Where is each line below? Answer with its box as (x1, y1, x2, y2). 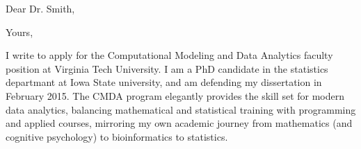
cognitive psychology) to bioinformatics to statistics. (6, 129, 228, 143)
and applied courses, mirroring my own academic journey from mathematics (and (6, 116, 353, 130)
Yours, (6, 24, 33, 39)
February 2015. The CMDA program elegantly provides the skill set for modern (6, 88, 345, 103)
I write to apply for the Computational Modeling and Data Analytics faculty (6, 48, 333, 62)
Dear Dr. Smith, (6, 1, 75, 15)
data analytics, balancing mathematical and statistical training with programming (6, 102, 356, 116)
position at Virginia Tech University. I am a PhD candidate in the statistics (6, 61, 328, 76)
